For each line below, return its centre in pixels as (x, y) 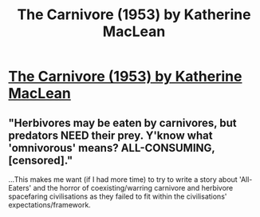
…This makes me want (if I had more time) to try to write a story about (123, 180)
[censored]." (41, 160)
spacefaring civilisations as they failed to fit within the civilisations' (118, 196)
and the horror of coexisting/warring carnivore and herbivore (133, 188)
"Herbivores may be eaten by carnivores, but (122, 122)
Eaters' (20, 188)
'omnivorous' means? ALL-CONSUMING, (112, 148)
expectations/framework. (50, 205)
